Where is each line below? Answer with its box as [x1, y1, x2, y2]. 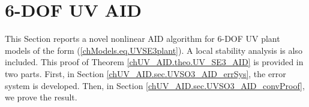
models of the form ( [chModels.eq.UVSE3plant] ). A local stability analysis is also [5, 44, 302, 56]
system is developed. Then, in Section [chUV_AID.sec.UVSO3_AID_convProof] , [5, 79, 305, 91]
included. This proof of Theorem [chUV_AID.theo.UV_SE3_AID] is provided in [5, 56, 304, 68]
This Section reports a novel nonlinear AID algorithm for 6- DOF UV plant [5, 32, 280, 45]
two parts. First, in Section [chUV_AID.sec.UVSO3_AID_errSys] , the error [5, 67, 286, 80]
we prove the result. [5, 91, 77, 103]
